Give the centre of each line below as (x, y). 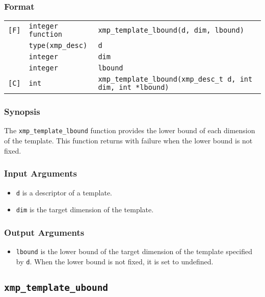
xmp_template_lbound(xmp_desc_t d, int (175, 79)
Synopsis (22, 112)
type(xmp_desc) (58, 46)
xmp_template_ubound (56, 287)
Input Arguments (41, 173)
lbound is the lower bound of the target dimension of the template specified (134, 251)
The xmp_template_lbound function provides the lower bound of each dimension (130, 130)
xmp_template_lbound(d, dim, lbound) (171, 30)
